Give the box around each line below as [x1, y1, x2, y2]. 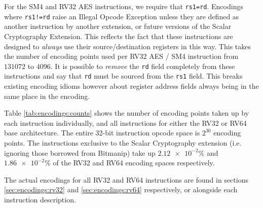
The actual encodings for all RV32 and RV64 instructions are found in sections [4, 174, 248, 185]
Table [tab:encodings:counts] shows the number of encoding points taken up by [4, 108, 249, 118]
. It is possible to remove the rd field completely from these [50, 60, 235, 71]
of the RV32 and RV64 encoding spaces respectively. [53, 157, 215, 168]
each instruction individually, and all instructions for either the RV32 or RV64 [4, 117, 247, 128]
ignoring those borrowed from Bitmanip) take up [4, 147, 156, 158]
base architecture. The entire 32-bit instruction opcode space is [4, 127, 200, 138]
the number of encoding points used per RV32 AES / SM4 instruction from [4, 51, 239, 61]
